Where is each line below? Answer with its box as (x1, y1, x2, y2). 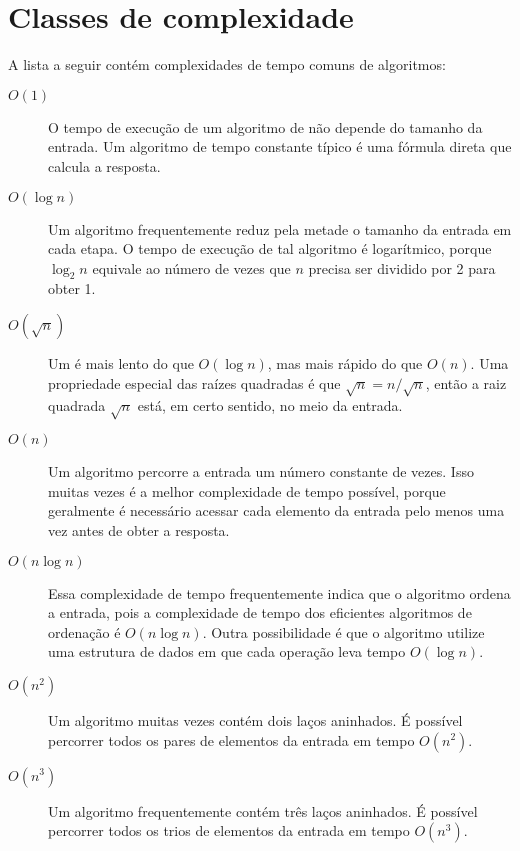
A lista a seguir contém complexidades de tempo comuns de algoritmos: (8, 54, 446, 75)
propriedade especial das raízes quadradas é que (48, 372, 341, 393)
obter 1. (48, 278, 96, 299)
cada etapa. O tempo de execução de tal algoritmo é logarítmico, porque (48, 238, 492, 259)
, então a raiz (425, 372, 507, 393)
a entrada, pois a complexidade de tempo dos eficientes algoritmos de (48, 602, 472, 623)
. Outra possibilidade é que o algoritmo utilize (202, 621, 485, 642)
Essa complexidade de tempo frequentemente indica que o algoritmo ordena (48, 582, 511, 603)
